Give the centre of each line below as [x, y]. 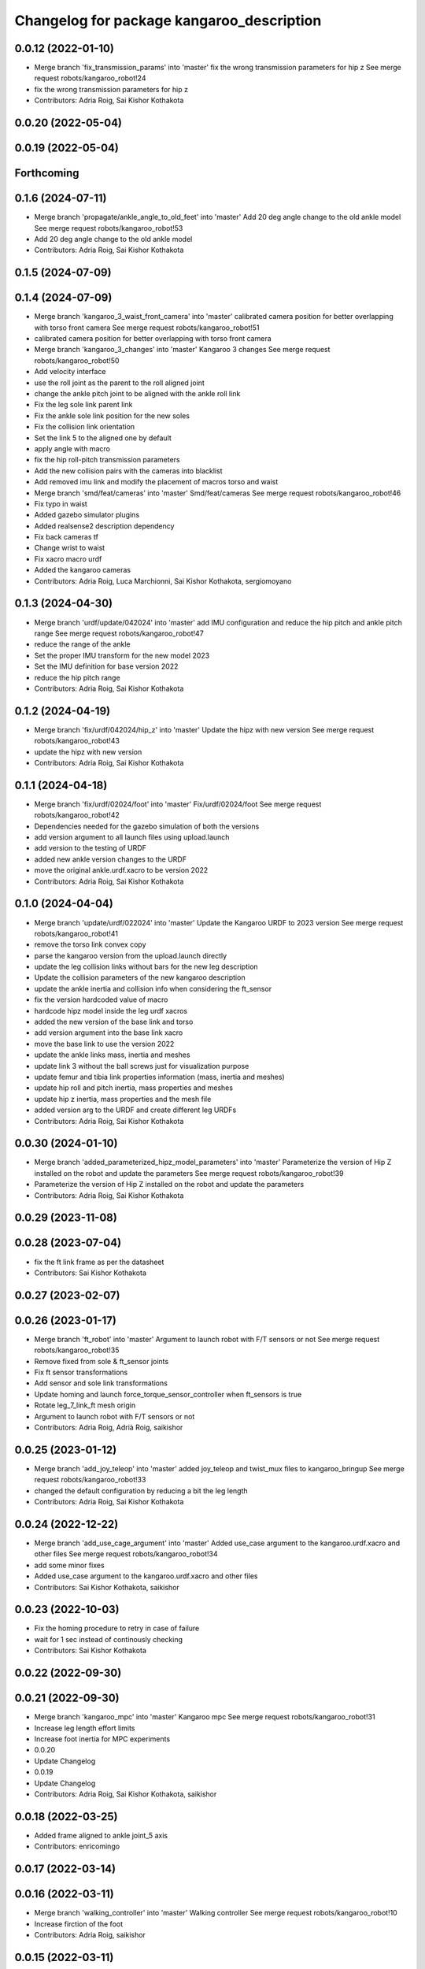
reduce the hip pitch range [78, 677]
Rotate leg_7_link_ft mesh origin [85, 1405]
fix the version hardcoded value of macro [101, 999]
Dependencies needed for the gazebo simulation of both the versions [147, 826]
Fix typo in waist [61, 503]
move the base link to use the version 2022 [104, 1044]
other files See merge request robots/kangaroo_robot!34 [126, 1554]
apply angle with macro [72, 448]
